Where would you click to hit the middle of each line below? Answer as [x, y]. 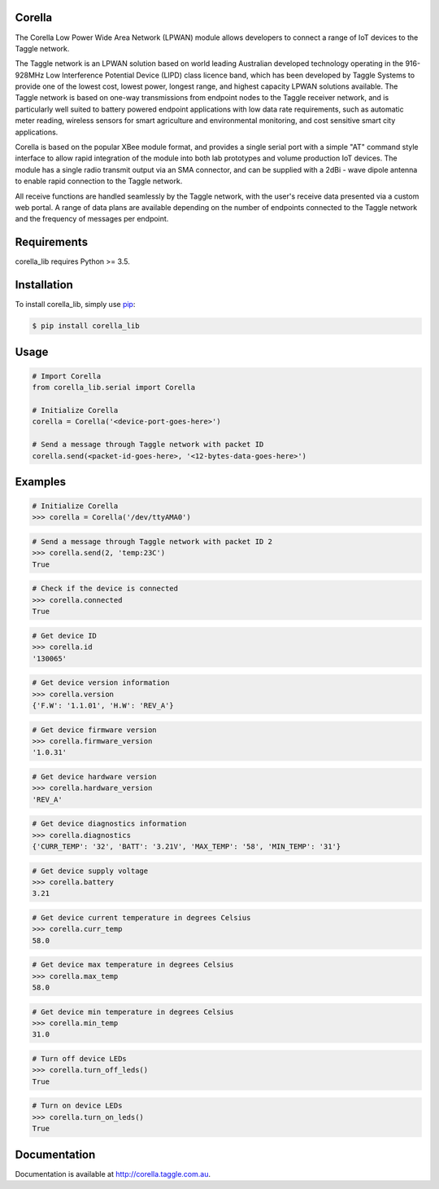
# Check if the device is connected [105, 589]
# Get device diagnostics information [109, 824]
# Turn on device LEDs [77, 1106]
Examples [41, 482]
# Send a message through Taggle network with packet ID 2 [152, 542]
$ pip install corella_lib [86, 326]
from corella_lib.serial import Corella [113, 388]
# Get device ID [65, 636]
